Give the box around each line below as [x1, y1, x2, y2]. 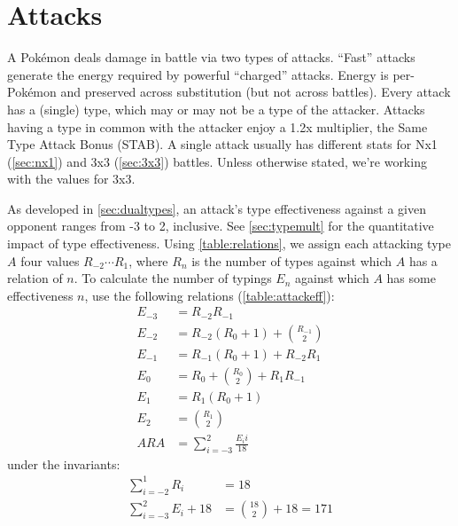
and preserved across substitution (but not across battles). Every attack [60, 82, 451, 101]
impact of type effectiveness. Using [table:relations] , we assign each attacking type [7, 234, 451, 253]
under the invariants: [7, 454, 120, 473]
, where [128, 251, 168, 270]
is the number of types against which [191, 251, 392, 270]
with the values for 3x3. [7, 169, 136, 188]
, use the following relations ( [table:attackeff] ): [84, 286, 335, 304]
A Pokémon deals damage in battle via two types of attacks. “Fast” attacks [7, 48, 415, 67]
